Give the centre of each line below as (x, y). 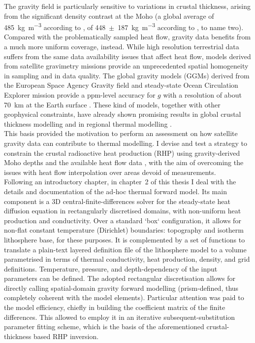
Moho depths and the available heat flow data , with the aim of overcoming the (124, 162)
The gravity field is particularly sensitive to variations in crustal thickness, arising (127, 6)
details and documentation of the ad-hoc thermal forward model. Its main (115, 191)
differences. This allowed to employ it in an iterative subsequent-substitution (120, 317)
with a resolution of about (202, 95)
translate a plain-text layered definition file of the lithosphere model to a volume (125, 249)
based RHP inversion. (66, 336)
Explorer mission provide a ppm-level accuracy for (80, 95)
